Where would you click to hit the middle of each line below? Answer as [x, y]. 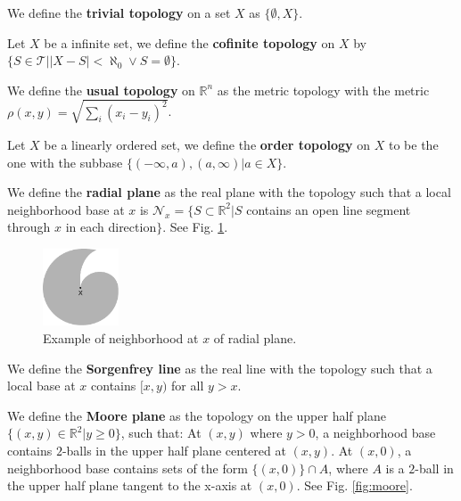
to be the [413, 144]
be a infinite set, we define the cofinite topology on [189, 42]
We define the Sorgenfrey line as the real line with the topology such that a [220, 368]
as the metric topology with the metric [323, 90]
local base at [41, 386]
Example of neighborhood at [121, 338]
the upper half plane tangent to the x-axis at [130, 485]
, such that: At [161, 433]
